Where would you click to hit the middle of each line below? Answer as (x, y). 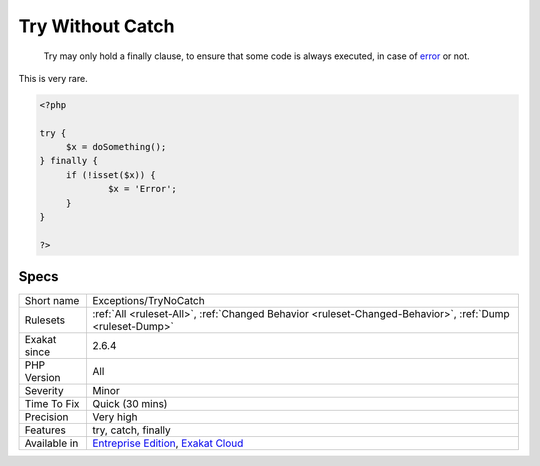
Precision (46, 417)
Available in (51, 443)
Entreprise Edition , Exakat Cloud (168, 443)
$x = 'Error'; (142, 189)
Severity (44, 391)
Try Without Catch (96, 26)
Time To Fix (52, 404)
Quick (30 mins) (130, 404)
